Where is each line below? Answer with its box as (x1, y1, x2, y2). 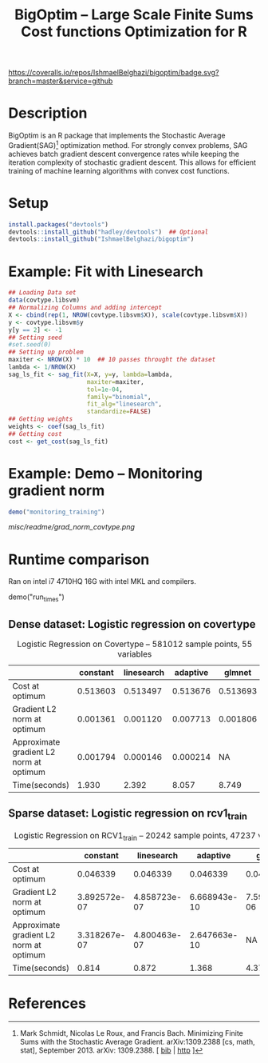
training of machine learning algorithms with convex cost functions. (8, 166, 230, 175)
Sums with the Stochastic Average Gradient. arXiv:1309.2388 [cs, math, (19, 1037, 255, 1047)
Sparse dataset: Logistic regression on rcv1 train (8, 806, 247, 822)
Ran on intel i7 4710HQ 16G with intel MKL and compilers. (8, 577, 197, 586)
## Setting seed (8, 334, 62, 342)
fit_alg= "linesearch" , (86, 400, 162, 409)
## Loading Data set (8, 289, 77, 297)
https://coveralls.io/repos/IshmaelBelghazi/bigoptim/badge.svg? (8, 68, 219, 78)
